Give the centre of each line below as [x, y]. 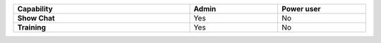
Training [31, 27]
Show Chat [36, 18]
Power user [301, 9]
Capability [35, 9]
